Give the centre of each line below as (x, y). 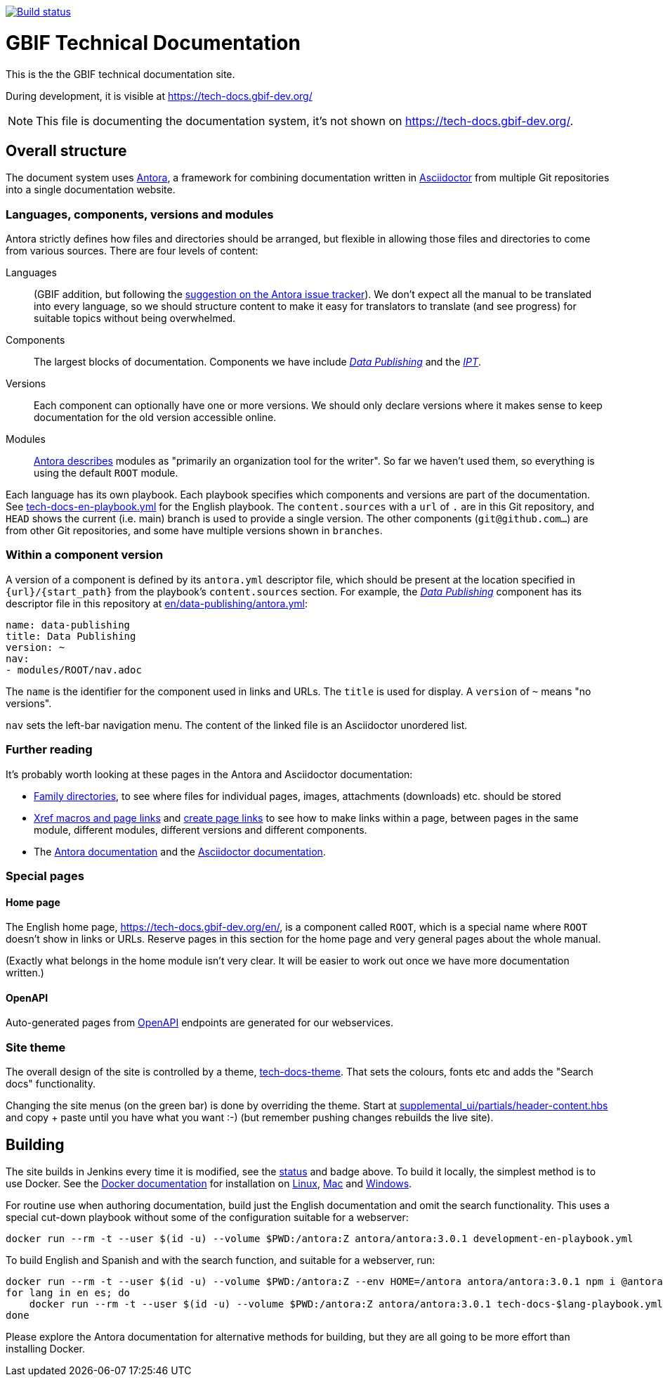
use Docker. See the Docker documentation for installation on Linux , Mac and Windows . (209, 1183)
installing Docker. (45, 1349)
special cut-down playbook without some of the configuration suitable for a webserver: (207, 1217)
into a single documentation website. (91, 190)
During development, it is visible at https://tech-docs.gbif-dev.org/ (159, 96)
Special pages (45, 876)
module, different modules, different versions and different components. (201, 829)
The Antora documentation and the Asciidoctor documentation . (180, 851)
